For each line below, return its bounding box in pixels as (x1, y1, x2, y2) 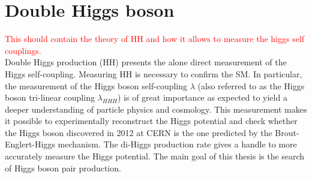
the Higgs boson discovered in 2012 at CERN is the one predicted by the (5, 126, 272, 138)
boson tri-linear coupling (5, 91, 95, 104)
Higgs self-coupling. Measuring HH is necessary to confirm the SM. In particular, (5, 67, 302, 80)
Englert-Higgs (5, 138, 55, 150)
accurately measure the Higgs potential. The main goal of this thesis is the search (5, 150, 305, 162)
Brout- (275, 126, 299, 138)
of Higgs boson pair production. (5, 161, 121, 174)
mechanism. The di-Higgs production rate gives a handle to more (58, 138, 297, 150)
